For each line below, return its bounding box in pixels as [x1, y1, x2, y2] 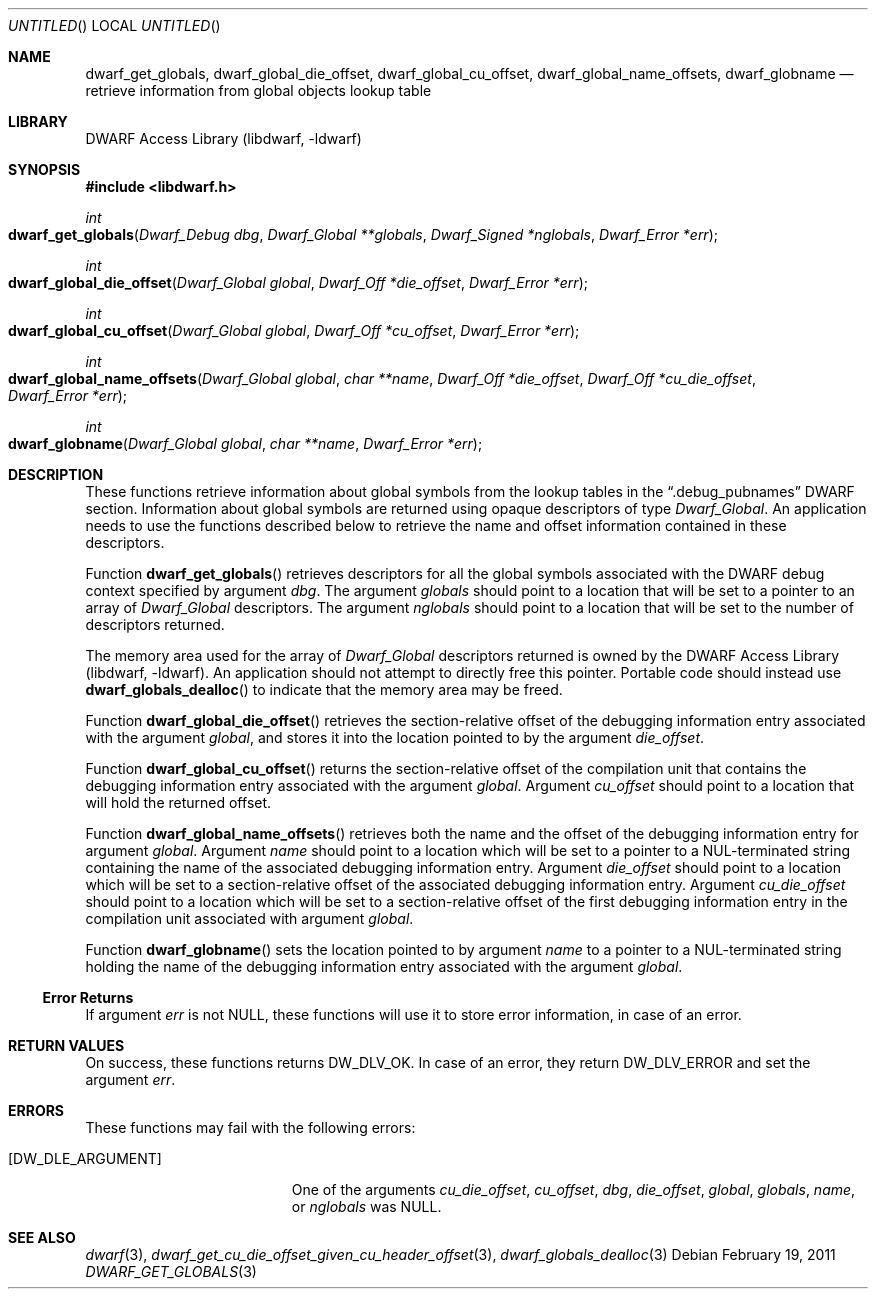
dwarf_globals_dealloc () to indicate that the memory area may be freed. [85, 681, 563, 698]
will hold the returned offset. [85, 794, 272, 811]
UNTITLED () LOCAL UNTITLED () [8, 17, 221, 34]
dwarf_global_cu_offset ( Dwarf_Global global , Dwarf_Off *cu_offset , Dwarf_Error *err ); [8, 322, 580, 339]
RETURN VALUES [8, 1037, 125, 1054]
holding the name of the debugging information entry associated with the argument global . [85, 958, 683, 975]
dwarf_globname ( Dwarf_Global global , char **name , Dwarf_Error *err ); [8, 435, 483, 452]
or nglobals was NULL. [291, 1198, 442, 1215]
